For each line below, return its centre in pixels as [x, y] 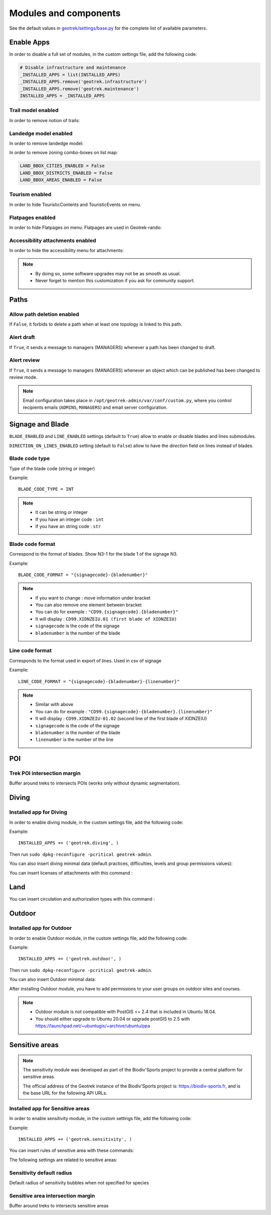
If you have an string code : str [68, 526]
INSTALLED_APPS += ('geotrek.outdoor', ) [70, 959]
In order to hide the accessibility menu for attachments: [66, 251]
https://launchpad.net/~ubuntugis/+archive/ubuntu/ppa [93, 1026]
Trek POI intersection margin [45, 774]
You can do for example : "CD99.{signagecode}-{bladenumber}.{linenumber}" [124, 711]
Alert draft [22, 338]
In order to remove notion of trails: [45, 120]
